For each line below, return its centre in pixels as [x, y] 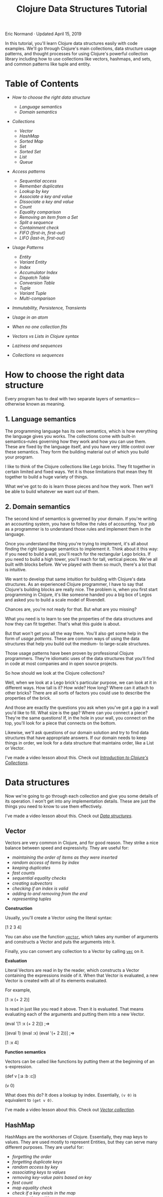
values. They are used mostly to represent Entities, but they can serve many [81, 1142]
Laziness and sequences [37, 346]
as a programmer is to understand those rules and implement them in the [78, 529]
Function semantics [26, 1052]
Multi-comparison [37, 298]
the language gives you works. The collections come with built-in [70, 436]
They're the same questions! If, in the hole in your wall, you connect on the [80, 718]
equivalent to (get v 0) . [29, 1100]
